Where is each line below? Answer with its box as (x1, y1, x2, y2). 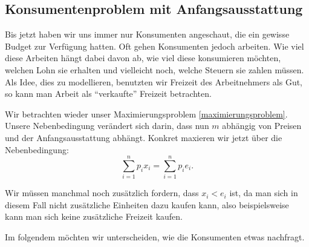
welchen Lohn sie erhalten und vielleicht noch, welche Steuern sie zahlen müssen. (5, 63, 304, 76)
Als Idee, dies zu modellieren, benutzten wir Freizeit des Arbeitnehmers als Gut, (5, 75, 303, 88)
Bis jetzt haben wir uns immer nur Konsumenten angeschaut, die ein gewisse (5, 28, 290, 41)
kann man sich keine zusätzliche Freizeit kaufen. (5, 210, 183, 223)
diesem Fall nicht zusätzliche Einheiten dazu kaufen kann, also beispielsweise (5, 198, 289, 211)
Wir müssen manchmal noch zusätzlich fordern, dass (5, 186, 199, 199)
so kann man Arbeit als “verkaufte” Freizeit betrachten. (5, 87, 212, 100)
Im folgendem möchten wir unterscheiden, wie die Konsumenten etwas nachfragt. (5, 231, 305, 243)
